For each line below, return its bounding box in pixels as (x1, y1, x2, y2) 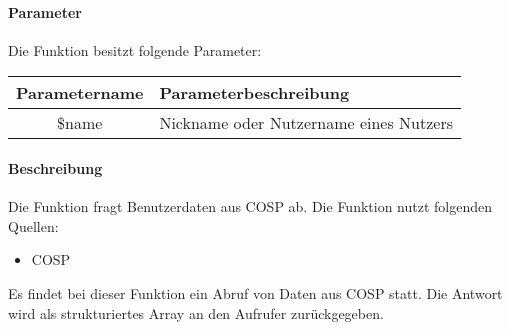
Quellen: (8, 215, 59, 236)
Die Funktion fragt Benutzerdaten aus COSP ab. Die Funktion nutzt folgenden (8, 196, 493, 217)
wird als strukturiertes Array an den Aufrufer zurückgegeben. (8, 302, 384, 323)
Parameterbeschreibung (159, 81, 350, 105)
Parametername (16, 81, 144, 105)
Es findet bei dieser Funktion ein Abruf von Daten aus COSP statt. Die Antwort (8, 282, 503, 303)
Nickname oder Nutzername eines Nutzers (159, 111, 454, 135)
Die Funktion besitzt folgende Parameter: (8, 39, 262, 60)
